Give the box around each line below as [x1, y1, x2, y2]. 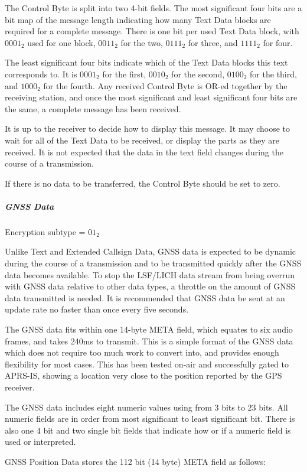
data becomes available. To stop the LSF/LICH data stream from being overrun [5, 268, 295, 281]
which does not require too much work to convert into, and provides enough [5, 346, 279, 359]
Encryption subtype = [5, 225, 86, 237]
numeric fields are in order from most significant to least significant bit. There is [5, 412, 295, 425]
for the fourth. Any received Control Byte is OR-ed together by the [43, 79, 288, 92]
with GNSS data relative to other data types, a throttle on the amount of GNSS [5, 280, 296, 292]
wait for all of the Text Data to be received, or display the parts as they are [5, 134, 279, 146]
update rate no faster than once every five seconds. [5, 303, 189, 315]
